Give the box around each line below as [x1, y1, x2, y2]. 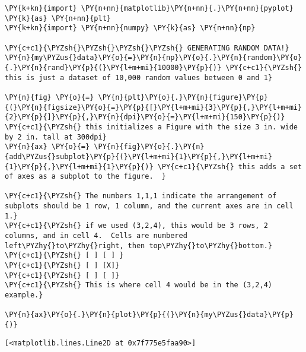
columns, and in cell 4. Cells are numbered [5, 232, 187, 240]
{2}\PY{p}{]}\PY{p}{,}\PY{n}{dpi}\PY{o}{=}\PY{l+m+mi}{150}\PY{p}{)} [5, 113, 285, 122]
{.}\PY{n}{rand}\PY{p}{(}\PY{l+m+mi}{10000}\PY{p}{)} [5, 63, 222, 72]
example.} [5, 291, 43, 300]
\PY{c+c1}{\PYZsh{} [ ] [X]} [5, 261, 120, 270]
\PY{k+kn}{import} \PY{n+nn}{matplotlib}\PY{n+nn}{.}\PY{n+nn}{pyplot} [5, 4, 294, 12]
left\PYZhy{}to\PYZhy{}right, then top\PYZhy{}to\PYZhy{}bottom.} [5, 241, 273, 250]
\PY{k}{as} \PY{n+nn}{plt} [5, 14, 111, 23]
